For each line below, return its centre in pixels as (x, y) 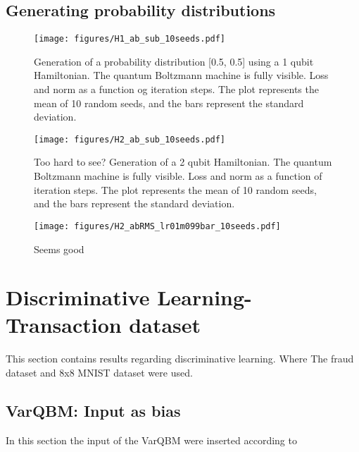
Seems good (59, 249)
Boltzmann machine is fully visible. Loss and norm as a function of (178, 176)
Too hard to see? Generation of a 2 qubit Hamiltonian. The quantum (183, 162)
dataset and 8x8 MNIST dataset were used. (99, 373)
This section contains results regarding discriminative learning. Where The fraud (180, 359)
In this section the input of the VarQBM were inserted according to (151, 440)
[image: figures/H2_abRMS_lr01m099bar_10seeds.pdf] (157, 226)
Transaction (64, 325)
